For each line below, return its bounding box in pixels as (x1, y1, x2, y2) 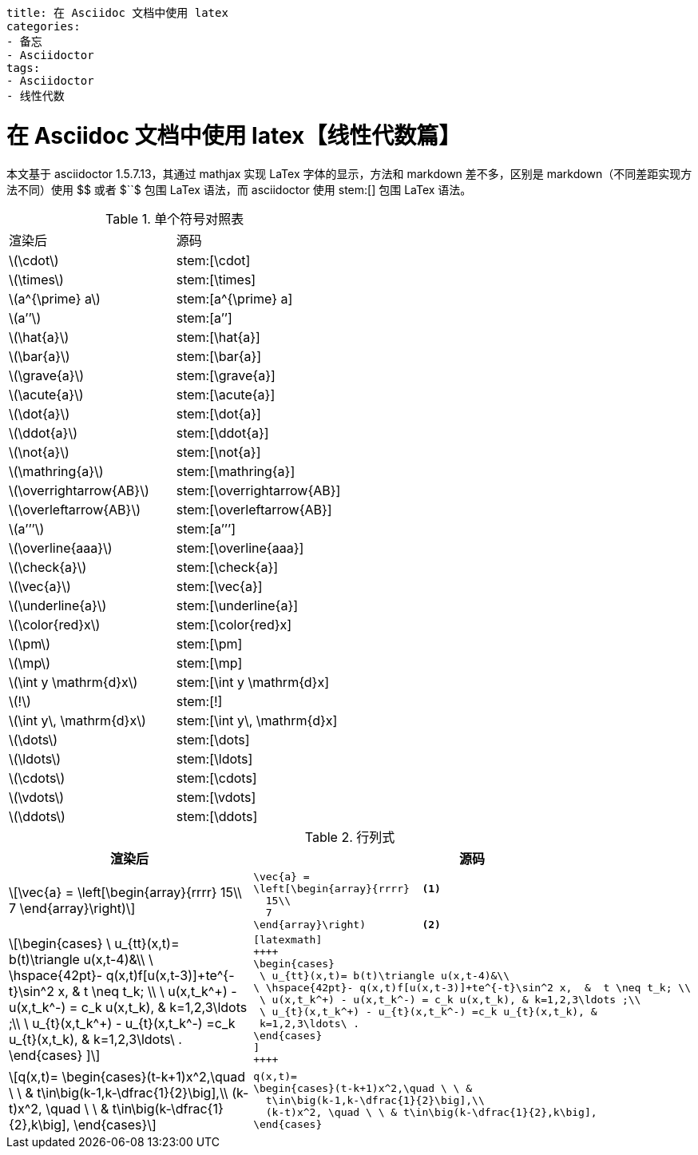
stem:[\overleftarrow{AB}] (176, 501, 332, 518)
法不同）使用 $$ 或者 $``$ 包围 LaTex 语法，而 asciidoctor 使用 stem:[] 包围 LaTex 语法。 (6, 182, 472, 196)
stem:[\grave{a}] (176, 367, 276, 383)
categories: (6, 20, 81, 33)
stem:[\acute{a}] (176, 386, 276, 403)
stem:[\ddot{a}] (176, 424, 269, 441)
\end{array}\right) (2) (253, 918, 441, 931)
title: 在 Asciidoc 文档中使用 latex (6, 6, 228, 19)
